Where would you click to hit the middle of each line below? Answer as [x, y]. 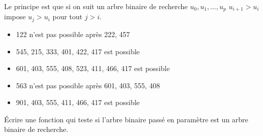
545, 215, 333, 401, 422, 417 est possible [78, 51]
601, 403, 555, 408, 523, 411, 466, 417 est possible [93, 68]
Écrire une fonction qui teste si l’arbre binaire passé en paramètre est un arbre [126, 119]
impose [15, 16]
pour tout [68, 16]
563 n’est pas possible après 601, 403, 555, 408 [88, 85]
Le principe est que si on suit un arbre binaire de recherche [96, 6]
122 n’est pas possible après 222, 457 [73, 34]
